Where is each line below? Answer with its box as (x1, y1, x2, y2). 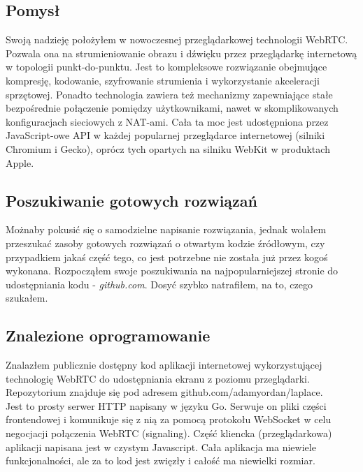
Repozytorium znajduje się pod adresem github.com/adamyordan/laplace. (6, 385, 323, 399)
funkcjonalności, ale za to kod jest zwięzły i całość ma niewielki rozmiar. (6, 453, 315, 468)
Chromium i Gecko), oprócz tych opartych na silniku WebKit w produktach (6, 141, 330, 156)
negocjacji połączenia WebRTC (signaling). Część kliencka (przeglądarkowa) (6, 426, 332, 441)
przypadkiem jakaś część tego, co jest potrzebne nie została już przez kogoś (6, 249, 328, 264)
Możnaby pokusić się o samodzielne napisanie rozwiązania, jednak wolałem (6, 222, 327, 237)
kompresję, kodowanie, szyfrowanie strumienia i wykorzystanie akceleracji (6, 73, 320, 87)
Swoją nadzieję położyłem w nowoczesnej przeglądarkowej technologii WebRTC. (6, 32, 348, 47)
